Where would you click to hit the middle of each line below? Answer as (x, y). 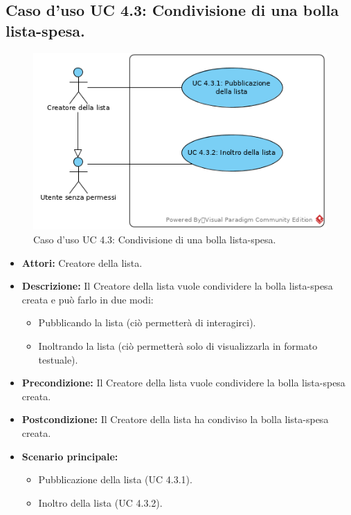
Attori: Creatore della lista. (82, 262)
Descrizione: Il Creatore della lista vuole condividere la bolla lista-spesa (177, 286)
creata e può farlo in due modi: (88, 299)
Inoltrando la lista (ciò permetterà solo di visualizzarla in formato (178, 345)
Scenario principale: (70, 456)
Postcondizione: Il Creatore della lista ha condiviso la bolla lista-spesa (175, 419)
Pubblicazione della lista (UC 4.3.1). (115, 479)
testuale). (58, 359)
